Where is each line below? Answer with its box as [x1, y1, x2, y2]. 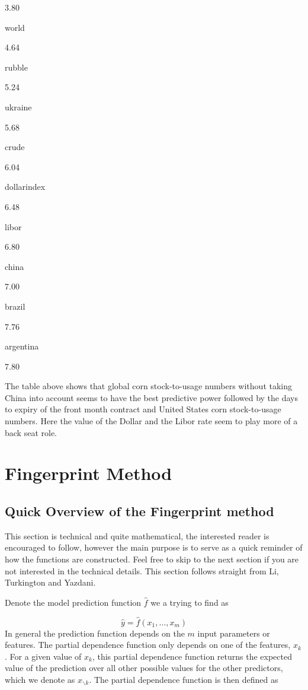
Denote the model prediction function [5, 596, 142, 608]
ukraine [5, 100, 32, 113]
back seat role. [5, 426, 57, 438]
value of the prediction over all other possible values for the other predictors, [5, 662, 283, 674]
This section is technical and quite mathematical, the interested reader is [5, 529, 269, 542]
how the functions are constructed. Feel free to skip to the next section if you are [5, 553, 299, 565]
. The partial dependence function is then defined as [89, 673, 278, 685]
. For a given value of [5, 650, 82, 662]
